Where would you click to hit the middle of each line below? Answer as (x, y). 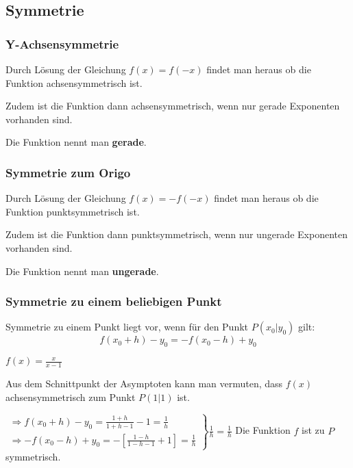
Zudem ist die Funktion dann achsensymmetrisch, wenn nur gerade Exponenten (173, 106)
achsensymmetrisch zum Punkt (71, 396)
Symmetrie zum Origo (68, 172)
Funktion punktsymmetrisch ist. (73, 211)
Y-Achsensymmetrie (62, 43)
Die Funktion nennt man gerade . (76, 142)
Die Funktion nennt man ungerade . (82, 271)
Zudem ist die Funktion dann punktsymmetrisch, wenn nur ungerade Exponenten (176, 234)
